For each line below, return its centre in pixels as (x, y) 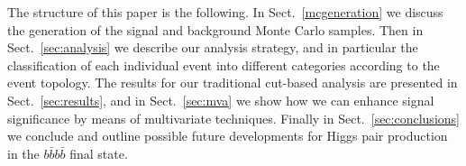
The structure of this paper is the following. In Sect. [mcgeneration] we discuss (225, 12)
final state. (99, 153)
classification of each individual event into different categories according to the (224, 65)
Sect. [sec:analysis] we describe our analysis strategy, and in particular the (213, 47)
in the (23, 153)
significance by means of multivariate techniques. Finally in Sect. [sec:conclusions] (233, 118)
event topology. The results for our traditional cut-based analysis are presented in (233, 83)
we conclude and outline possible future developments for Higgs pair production (228, 136)
